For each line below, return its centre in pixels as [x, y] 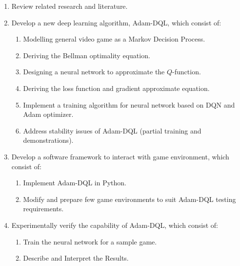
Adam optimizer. [48, 114]
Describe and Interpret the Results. [76, 258]
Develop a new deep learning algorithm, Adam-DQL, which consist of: [116, 22]
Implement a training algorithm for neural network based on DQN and [129, 104]
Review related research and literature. [70, 6]
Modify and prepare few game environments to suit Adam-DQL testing [130, 199]
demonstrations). [48, 140]
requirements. [43, 209]
